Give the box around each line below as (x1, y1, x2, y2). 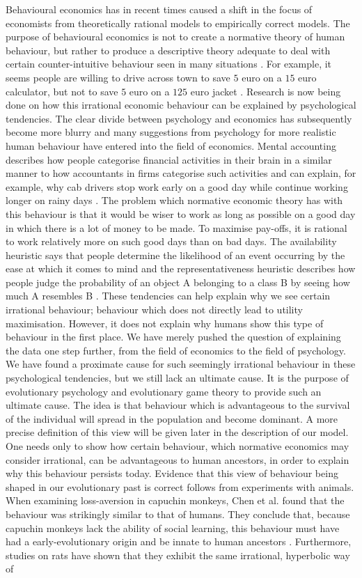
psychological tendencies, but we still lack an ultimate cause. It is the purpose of (6, 370, 349, 385)
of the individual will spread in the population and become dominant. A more (6, 411, 338, 425)
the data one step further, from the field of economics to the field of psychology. (6, 343, 346, 357)
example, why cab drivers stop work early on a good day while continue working (6, 179, 348, 194)
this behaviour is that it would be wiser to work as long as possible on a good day (6, 206, 356, 221)
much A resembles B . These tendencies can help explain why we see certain (6, 288, 331, 303)
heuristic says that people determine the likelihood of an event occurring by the (6, 247, 345, 262)
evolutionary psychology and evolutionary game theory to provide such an (6, 384, 322, 398)
